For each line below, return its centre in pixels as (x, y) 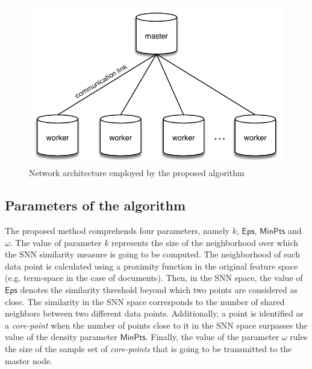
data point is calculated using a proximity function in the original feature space (151, 266)
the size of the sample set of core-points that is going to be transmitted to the (148, 348)
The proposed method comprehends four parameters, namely (117, 230)
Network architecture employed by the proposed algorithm (137, 173)
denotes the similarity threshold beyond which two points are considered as (159, 289)
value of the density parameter (61, 337)
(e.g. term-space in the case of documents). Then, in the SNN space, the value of (154, 278)
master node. (29, 360)
